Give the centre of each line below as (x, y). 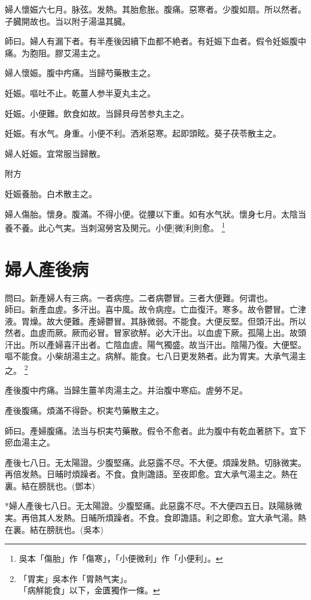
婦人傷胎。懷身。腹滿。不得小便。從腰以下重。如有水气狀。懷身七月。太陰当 (155, 213)
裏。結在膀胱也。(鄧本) (50, 485)
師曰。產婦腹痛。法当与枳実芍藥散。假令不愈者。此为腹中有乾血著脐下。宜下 (155, 430)
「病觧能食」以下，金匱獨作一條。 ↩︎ (89, 590)
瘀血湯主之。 (30, 442)
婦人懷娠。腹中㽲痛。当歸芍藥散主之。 (80, 73)
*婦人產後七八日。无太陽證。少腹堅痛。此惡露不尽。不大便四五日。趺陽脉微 (153, 506)
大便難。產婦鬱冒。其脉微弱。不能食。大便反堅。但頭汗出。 (172, 321)
